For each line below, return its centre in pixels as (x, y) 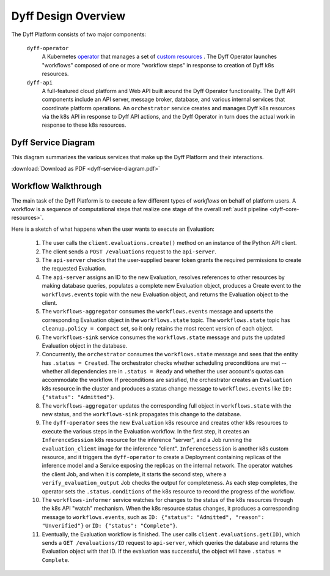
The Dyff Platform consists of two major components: (79, 34)
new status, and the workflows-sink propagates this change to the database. (141, 414)
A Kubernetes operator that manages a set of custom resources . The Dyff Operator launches (159, 57)
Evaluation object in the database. (85, 345)
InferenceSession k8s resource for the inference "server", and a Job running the (147, 440)
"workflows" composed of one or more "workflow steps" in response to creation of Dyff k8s (158, 65)
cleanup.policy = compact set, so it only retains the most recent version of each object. (158, 329)
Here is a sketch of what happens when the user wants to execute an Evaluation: (113, 229)
